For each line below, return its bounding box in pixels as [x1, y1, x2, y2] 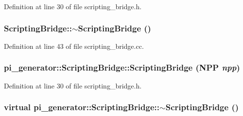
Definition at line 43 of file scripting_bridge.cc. [4, 41, 144, 51]
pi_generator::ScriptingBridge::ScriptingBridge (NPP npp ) [4, 61, 240, 73]
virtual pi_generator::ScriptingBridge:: [4, 101, 160, 113]
